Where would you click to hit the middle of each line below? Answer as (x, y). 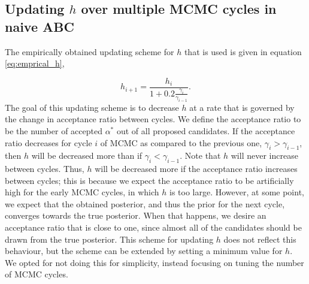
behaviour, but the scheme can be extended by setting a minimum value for (144, 251)
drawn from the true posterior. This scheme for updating (109, 239)
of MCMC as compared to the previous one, (181, 142)
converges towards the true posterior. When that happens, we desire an (136, 215)
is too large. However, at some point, (237, 192)
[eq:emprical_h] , (35, 63)
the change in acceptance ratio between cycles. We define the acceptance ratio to (153, 119)
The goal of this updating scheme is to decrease (92, 107)
